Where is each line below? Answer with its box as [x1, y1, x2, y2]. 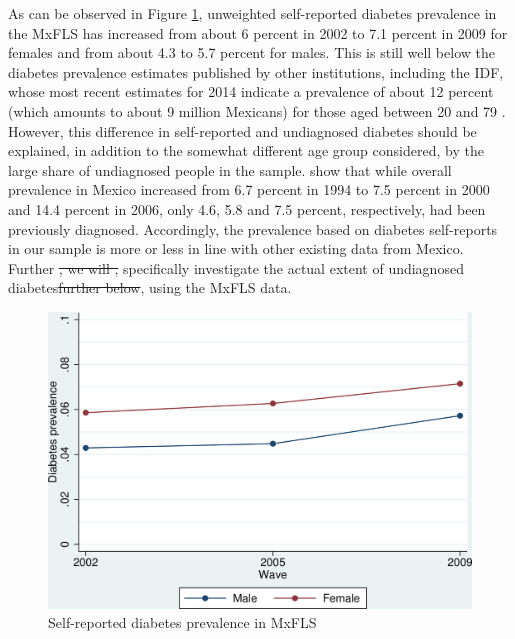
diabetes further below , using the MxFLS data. [8, 277, 292, 298]
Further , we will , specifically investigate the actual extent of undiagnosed [8, 257, 464, 278]
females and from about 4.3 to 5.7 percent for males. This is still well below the [8, 42, 495, 63]
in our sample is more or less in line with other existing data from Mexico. [8, 238, 464, 259]
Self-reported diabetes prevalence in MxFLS [48, 612, 317, 633]
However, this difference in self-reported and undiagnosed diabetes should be [8, 120, 477, 141]
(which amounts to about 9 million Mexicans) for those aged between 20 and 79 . [8, 100, 506, 121]
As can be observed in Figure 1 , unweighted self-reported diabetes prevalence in [8, 3, 497, 23]
